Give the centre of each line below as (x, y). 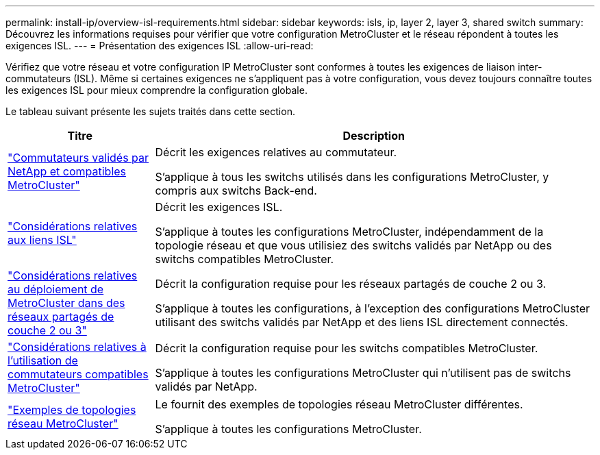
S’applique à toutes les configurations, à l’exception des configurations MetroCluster (373, 308)
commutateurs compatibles (78, 374)
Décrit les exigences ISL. (219, 207)
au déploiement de (56, 289)
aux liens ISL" (42, 240)
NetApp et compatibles (67, 171)
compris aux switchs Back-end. (236, 190)
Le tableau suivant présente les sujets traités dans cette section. (150, 111)
